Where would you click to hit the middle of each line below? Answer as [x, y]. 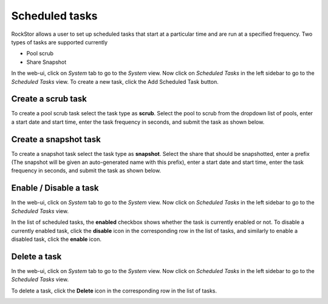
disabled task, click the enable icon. [56, 239]
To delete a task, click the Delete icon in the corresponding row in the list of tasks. [114, 291]
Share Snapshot [46, 62]
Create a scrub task [49, 99]
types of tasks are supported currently [60, 42]
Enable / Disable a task [55, 188]
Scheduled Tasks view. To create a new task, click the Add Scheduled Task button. [115, 81]
